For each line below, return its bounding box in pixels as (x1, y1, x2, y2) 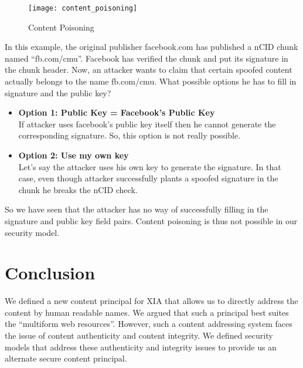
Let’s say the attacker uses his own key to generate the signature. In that (18, 160, 281, 173)
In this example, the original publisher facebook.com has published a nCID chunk (5, 40, 298, 53)
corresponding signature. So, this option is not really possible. (18, 129, 241, 141)
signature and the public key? (5, 86, 111, 99)
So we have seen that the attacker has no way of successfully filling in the (5, 203, 268, 215)
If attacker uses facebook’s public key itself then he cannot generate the (18, 117, 276, 130)
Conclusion (5, 261, 96, 285)
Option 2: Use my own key (18, 149, 129, 161)
